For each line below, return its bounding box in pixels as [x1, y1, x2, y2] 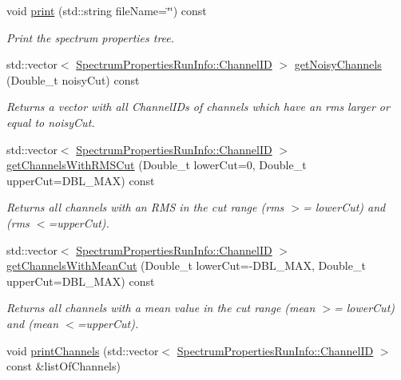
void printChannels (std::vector [6, 342, 159, 358]
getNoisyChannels [294, 56, 382, 73]
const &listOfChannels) [6, 358, 121, 374]
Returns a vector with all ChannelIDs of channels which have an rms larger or [6, 98, 390, 115]
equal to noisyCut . [6, 113, 95, 130]
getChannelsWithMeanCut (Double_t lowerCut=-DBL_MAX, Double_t [6, 257, 366, 274]
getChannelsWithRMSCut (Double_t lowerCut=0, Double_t [6, 156, 307, 173]
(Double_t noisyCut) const [6, 71, 140, 88]
